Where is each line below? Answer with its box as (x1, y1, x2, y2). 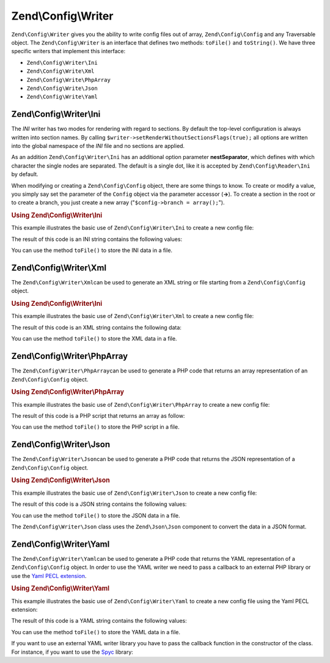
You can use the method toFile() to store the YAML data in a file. (11, 628, 180, 635)
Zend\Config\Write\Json (26, 84, 98, 92)
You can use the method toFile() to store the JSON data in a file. (11, 511, 180, 519)
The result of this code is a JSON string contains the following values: (11, 500, 187, 508)
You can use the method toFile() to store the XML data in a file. (11, 335, 177, 343)
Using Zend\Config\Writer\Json (11, 476, 110, 484)
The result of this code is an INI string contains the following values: (11, 235, 183, 243)
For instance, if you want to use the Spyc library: (11, 648, 134, 656)
